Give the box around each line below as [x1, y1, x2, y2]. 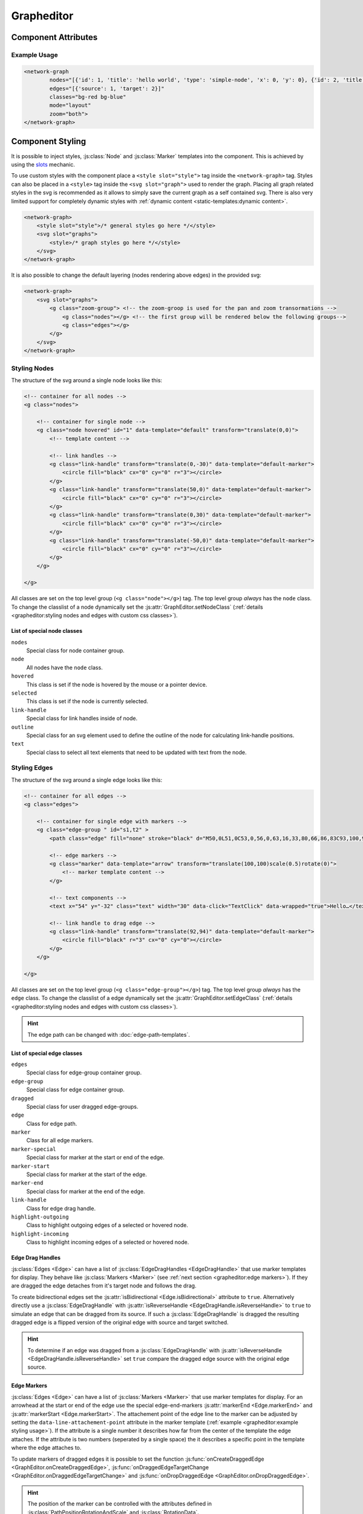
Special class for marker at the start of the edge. [26, 1171, 148, 1178]
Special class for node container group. [26, 647, 125, 654]
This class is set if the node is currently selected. [26, 698, 148, 705]
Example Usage [11, 50, 58, 59]
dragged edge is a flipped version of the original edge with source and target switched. [11, 1318, 229, 1326]
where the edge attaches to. [11, 1444, 82, 1452]
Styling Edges [11, 764, 53, 772]
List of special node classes [11, 627, 83, 635]
